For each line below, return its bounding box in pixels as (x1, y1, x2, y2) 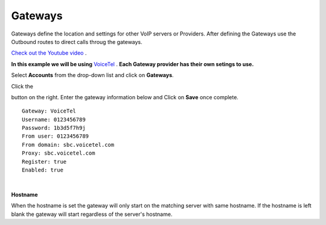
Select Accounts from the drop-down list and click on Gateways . (11, 72, 174, 79)
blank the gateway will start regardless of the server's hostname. (11, 211, 173, 218)
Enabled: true (22, 167, 63, 174)
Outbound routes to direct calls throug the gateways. (11, 38, 143, 45)
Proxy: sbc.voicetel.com (22, 150, 95, 156)
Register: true (22, 158, 67, 165)
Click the (11, 82, 33, 90)
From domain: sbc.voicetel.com (22, 141, 115, 148)
